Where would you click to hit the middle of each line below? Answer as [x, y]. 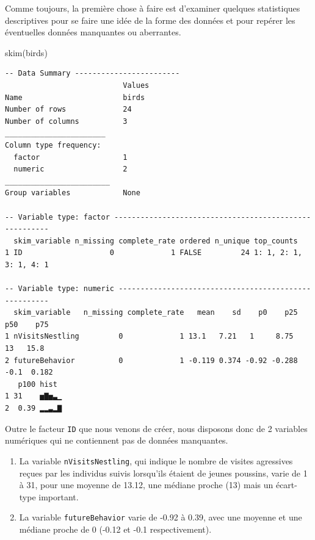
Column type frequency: [53, 145]
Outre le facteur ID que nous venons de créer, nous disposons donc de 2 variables [156, 428]
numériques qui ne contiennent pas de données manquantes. [117, 440]
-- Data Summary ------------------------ [92, 74]
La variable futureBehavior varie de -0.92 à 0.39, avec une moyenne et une [161, 517]
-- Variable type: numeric [60, 289]
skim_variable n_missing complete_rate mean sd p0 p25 [156, 313]
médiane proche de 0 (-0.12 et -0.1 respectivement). [115, 529]
